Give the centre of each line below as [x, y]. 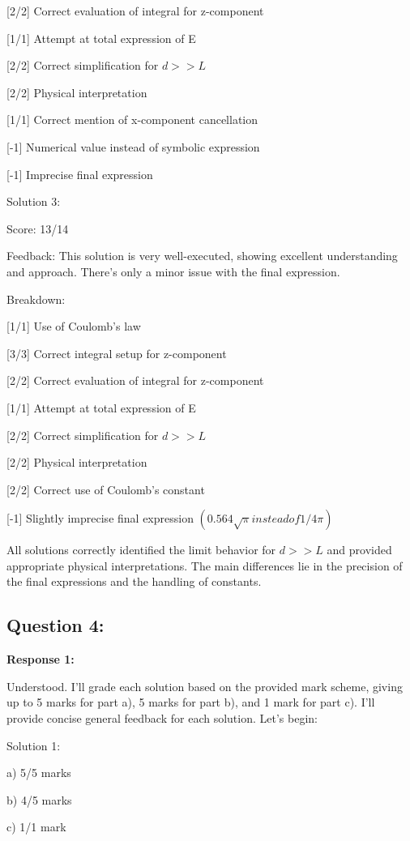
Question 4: [56, 625]
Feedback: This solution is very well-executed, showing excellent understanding [202, 256]
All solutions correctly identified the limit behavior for [141, 550]
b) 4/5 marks [39, 799]
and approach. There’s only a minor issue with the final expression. [173, 271]
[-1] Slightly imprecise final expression [100, 518]
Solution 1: [34, 745]
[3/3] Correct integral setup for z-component [117, 353]
